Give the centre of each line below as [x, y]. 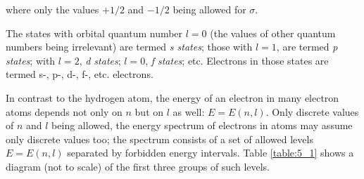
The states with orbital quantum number [94, 33]
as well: [189, 111]
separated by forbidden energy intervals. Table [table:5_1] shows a [211, 153]
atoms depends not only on [64, 111]
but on [149, 111]
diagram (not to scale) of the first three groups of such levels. [138, 166]
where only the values [52, 9]
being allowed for [209, 9]
